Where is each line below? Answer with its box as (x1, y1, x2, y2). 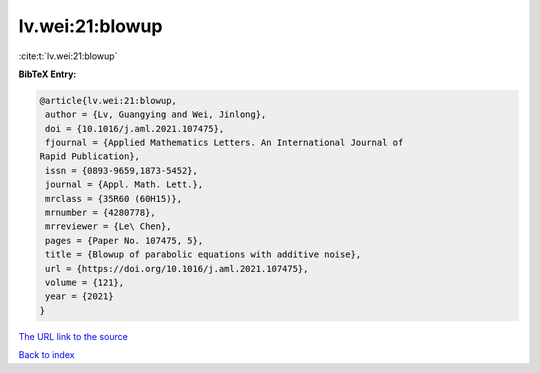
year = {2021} (45, 291, 114, 302)
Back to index (18, 349, 75, 361)
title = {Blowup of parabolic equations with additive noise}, (45, 249, 362, 260)
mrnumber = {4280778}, (45, 207, 157, 219)
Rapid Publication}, (39, 151, 140, 162)
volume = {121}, (45, 277, 125, 288)
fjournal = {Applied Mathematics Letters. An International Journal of (45, 137, 404, 149)
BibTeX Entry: (18, 68, 77, 80)
